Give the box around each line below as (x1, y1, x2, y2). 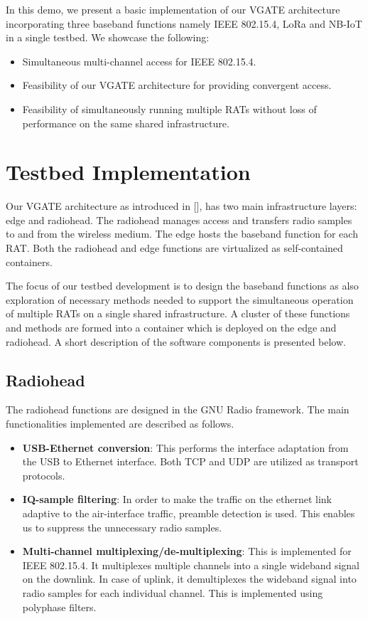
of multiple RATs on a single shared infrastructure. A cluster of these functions (6, 306, 350, 321)
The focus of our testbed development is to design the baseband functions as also (6, 278, 359, 293)
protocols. (22, 467, 65, 482)
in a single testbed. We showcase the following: (6, 30, 210, 45)
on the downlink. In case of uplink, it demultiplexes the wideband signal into (22, 571, 357, 586)
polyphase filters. (22, 599, 97, 614)
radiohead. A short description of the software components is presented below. (6, 334, 346, 349)
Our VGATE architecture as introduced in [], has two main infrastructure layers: (6, 199, 357, 213)
